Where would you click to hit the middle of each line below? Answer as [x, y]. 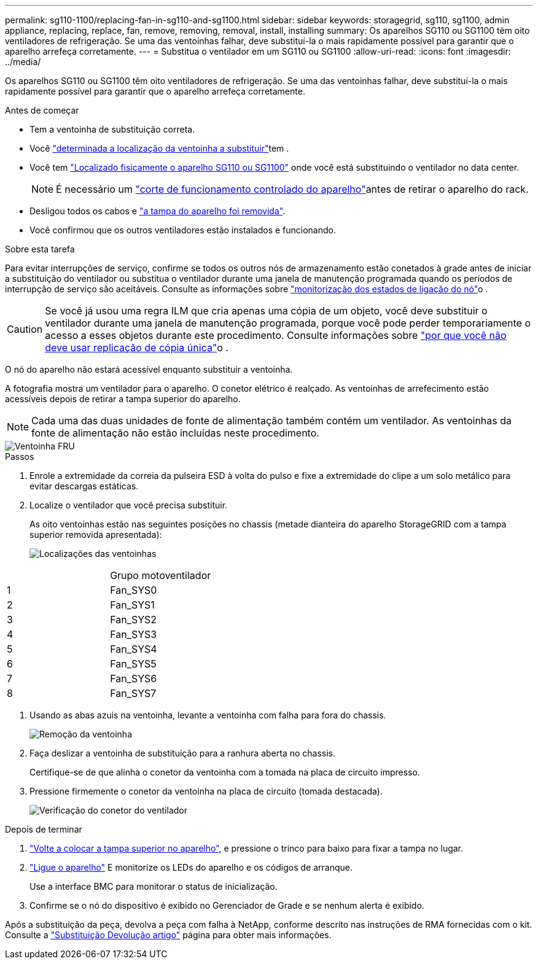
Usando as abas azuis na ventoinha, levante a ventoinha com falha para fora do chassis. [208, 715]
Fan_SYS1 [132, 605]
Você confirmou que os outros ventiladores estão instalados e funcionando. [183, 230]
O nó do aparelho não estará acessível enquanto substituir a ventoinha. [149, 369]
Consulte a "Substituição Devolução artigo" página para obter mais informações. [168, 935]
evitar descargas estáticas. [84, 486]
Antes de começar [42, 110]
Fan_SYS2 [134, 620]
